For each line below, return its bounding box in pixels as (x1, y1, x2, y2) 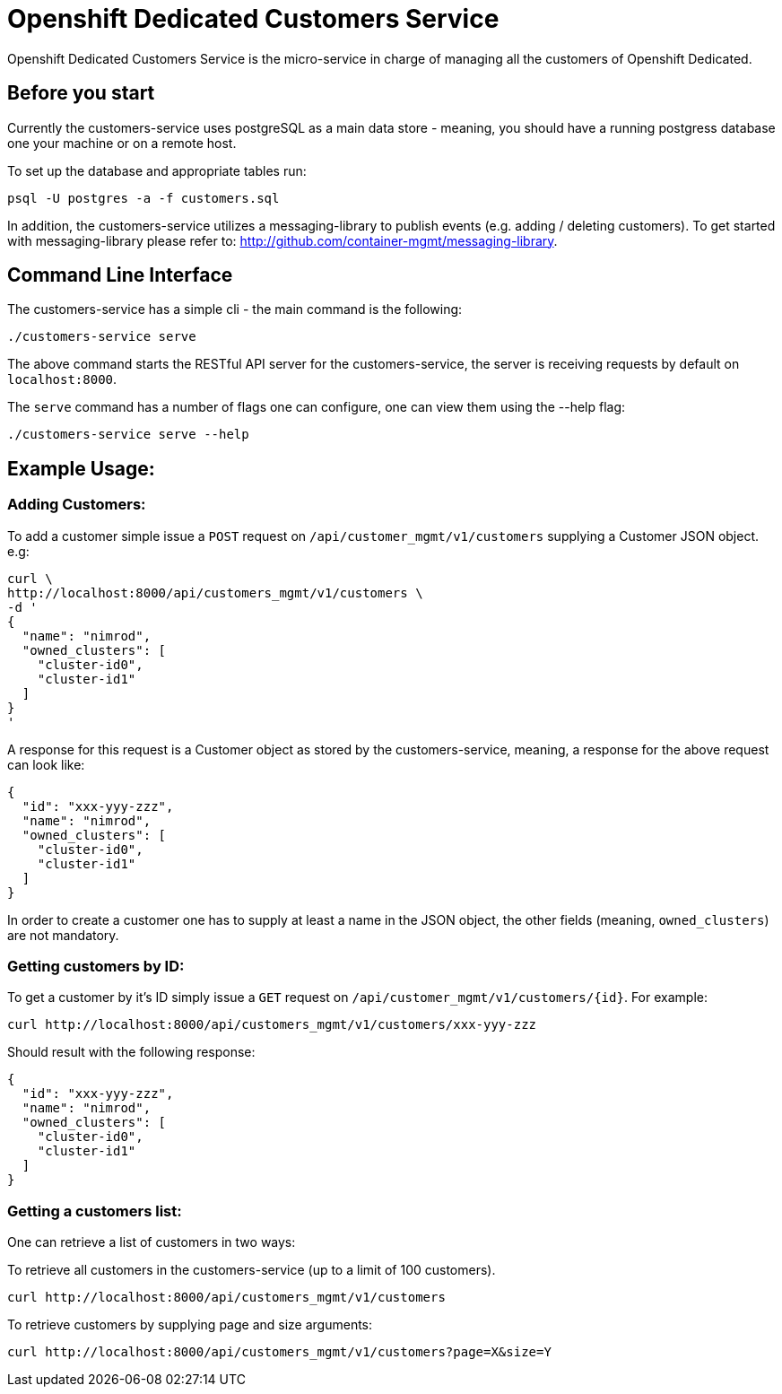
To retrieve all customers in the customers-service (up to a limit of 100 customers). (7, 1262, 496, 1278)
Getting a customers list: (7, 1201, 182, 1220)
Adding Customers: (7, 495, 146, 514)
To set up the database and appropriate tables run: (7, 162, 307, 179)
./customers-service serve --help (7, 427, 249, 442)
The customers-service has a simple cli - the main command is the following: (7, 301, 463, 318)
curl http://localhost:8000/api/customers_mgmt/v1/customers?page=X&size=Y (7, 1345, 552, 1360)
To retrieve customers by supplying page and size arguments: (7, 1317, 373, 1333)
